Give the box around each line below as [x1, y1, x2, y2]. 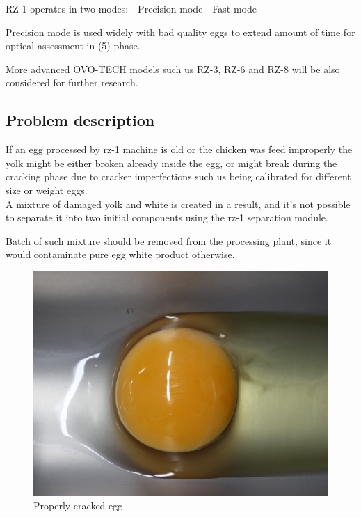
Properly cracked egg [33, 498, 123, 513]
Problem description [6, 109, 155, 131]
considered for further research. [6, 75, 138, 90]
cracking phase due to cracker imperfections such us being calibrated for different [6, 169, 351, 184]
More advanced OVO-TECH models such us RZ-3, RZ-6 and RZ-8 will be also [6, 61, 340, 76]
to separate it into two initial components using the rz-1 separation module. [6, 210, 328, 225]
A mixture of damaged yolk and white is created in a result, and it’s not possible [6, 196, 351, 211]
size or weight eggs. [6, 182, 88, 197]
